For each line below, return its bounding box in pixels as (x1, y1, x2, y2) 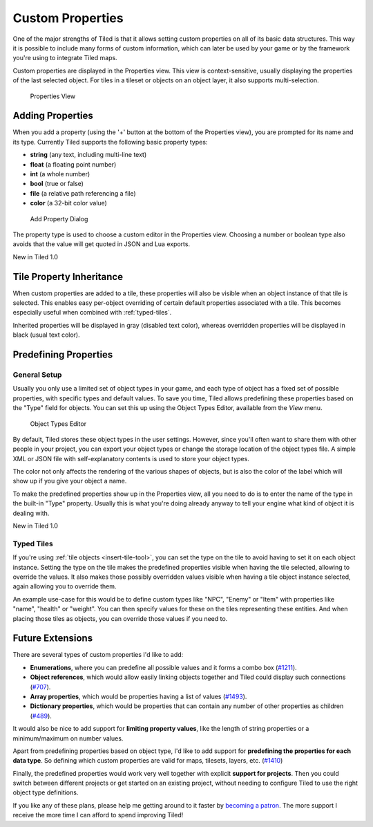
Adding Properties (12, 110, 93, 122)
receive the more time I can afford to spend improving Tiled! (12, 811, 184, 819)
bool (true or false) (30, 180, 84, 188)
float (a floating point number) (30, 160, 117, 169)
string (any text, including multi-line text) (30, 151, 147, 159)
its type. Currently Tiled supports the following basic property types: (12, 138, 208, 146)
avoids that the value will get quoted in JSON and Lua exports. (12, 240, 190, 248)
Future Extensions (12, 633, 93, 644)
